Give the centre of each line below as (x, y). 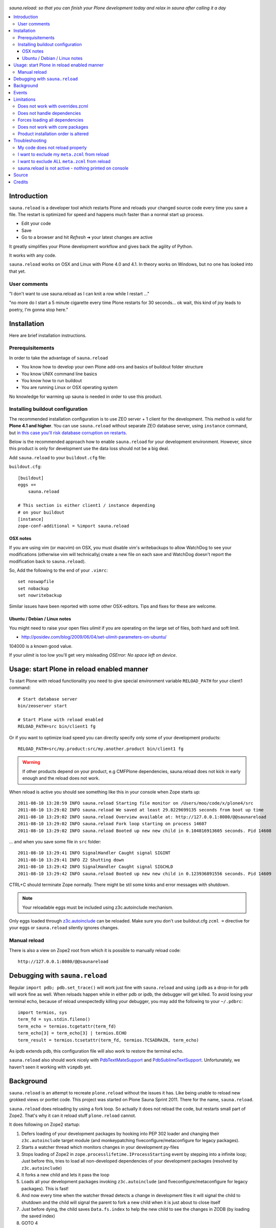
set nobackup (33, 588)
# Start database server (48, 699)
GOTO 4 (30, 1223)
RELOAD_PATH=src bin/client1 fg (57, 726)
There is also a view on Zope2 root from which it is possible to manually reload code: (95, 950)
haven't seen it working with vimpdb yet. (50, 1067)
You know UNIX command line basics (59, 374)
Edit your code (36, 223)
